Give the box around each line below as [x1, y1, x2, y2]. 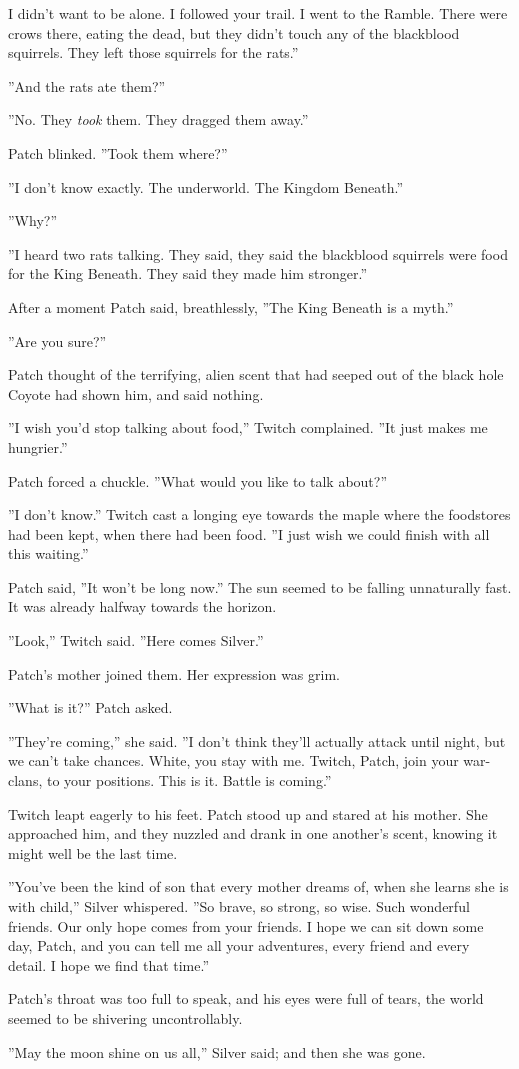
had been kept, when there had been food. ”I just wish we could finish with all [8, 523, 490, 544]
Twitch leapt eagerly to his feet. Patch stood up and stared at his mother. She [8, 803, 488, 824]
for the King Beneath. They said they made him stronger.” [8, 263, 368, 284]
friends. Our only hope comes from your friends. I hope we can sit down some [8, 915, 484, 936]
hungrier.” [8, 436, 68, 457]
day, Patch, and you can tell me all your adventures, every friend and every [8, 935, 470, 956]
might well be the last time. [8, 842, 178, 863]
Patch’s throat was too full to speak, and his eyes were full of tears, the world [8, 988, 484, 1009]
